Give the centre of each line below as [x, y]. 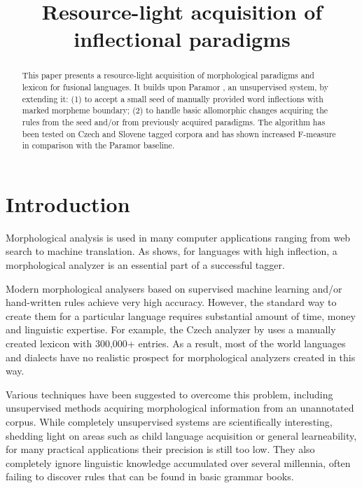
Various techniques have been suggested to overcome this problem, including [169, 394]
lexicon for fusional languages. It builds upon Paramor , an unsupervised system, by [175, 87]
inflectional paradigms [182, 39]
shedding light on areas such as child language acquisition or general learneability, [181, 435]
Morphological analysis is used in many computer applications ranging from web [178, 237]
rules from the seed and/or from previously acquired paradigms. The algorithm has [174, 121]
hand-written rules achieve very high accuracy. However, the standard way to [171, 302]
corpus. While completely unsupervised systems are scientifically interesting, [169, 422]
